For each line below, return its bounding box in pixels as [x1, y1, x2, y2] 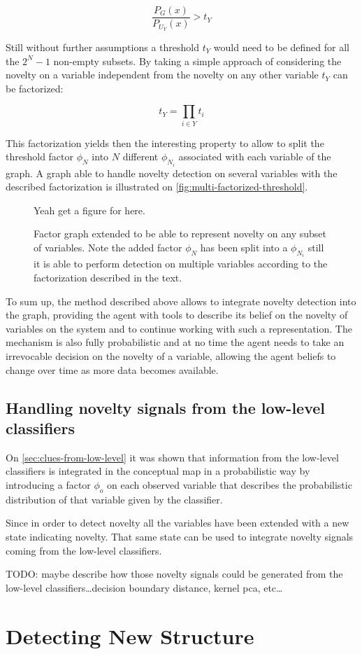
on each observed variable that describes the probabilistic [107, 478, 352, 492]
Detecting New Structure [6, 621, 254, 650]
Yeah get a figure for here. [34, 202, 145, 217]
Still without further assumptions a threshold [6, 39, 199, 54]
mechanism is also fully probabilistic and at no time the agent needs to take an [6, 335, 345, 349]
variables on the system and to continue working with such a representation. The [6, 321, 352, 335]
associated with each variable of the [178, 149, 331, 164]
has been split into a [200, 240, 288, 255]
